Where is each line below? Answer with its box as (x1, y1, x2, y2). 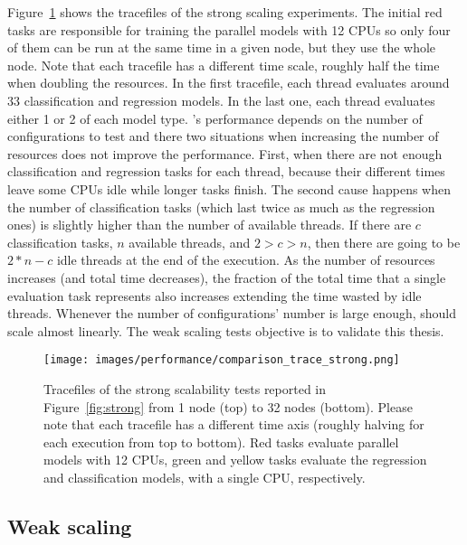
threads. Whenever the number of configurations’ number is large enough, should (7, 304, 457, 323)
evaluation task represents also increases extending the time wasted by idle (7, 286, 422, 305)
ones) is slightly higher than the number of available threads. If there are (7, 215, 412, 234)
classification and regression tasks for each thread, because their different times (7, 162, 445, 181)
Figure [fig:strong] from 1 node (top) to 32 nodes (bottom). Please (43, 397, 413, 416)
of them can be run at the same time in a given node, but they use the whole (7, 38, 436, 57)
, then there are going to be (307, 232, 461, 251)
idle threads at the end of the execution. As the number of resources (56, 250, 435, 269)
